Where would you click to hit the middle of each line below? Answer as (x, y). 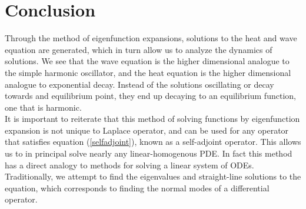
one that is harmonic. (43, 107)
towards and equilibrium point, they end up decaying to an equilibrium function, (150, 96)
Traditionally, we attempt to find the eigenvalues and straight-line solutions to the (153, 176)
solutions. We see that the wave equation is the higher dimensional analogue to (147, 61)
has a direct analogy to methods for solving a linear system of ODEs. (129, 165)
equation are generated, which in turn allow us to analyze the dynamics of (139, 49)
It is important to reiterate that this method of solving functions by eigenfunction (152, 119)
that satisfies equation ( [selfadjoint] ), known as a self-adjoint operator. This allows (153, 142)
